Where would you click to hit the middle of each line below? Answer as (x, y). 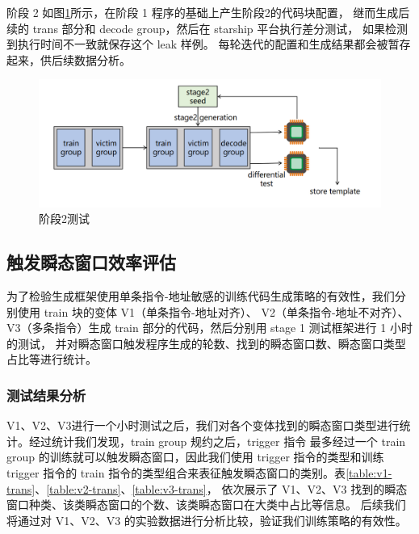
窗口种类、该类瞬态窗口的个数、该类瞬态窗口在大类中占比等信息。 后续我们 (206, 505)
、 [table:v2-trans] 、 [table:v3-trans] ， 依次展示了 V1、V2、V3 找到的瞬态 (221, 488)
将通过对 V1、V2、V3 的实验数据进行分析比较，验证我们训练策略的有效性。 (207, 520)
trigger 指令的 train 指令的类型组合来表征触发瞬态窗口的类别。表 (176, 472)
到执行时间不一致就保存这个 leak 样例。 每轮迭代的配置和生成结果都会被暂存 (209, 44)
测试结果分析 (46, 395)
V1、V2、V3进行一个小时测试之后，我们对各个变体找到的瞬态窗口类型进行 (203, 425)
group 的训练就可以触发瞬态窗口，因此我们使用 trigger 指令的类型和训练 (195, 457)
